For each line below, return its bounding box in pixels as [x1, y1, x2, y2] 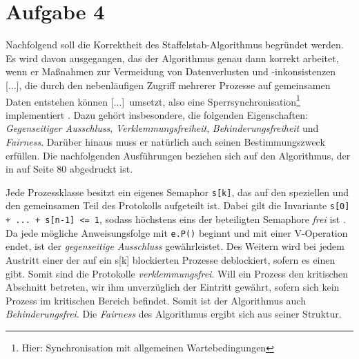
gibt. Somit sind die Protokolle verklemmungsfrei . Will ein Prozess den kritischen [6, 266, 349, 280]
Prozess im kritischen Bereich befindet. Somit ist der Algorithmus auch [6, 293, 306, 307]
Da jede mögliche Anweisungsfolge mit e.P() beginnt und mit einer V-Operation [6, 225, 348, 240]
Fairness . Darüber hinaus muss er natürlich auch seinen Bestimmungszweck [6, 134, 325, 148]
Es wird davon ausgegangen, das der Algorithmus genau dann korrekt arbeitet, [6, 50, 339, 65]
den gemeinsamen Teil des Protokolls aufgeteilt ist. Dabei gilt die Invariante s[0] [6, 198, 350, 213]
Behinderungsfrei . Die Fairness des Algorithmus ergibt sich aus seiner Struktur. [6, 307, 342, 321]
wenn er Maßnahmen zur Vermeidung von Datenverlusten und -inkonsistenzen [6, 64, 336, 79]
